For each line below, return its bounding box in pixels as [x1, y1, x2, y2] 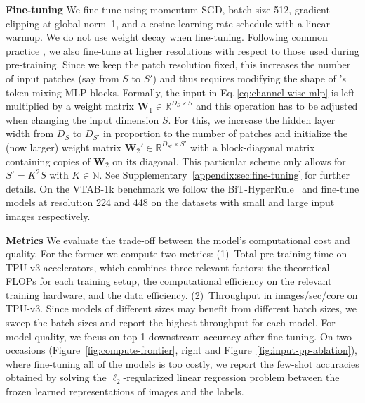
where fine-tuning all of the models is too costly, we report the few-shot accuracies [6, 356, 359, 371]
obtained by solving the [6, 370, 107, 385]
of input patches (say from [6, 70, 119, 85]
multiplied [6, 98, 49, 113]
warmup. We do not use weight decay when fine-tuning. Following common [6, 30, 328, 44]
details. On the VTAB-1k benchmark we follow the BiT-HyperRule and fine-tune [6, 181, 359, 196]
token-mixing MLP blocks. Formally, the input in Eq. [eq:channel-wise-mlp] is [6, 84, 338, 99]
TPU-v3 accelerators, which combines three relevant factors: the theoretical [6, 260, 330, 274]
